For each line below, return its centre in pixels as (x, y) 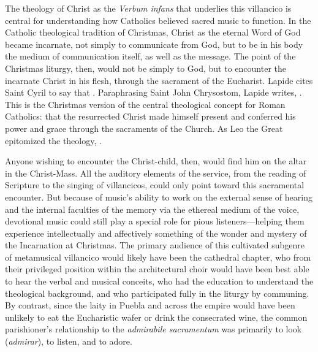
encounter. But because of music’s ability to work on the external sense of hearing (159, 197)
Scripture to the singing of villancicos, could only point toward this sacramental (155, 185)
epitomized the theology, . (53, 140)
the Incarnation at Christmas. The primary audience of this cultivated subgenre (155, 245)
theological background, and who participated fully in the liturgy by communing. (157, 293)
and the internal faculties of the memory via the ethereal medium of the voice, (152, 209)
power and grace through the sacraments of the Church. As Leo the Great (144, 128)
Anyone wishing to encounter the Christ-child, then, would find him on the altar (156, 161)
